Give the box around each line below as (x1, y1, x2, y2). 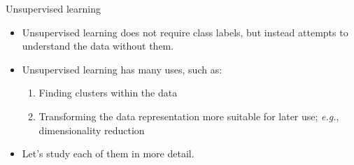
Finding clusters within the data (38, 85, 178, 100)
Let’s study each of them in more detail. (22, 146, 194, 161)
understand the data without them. (22, 38, 174, 53)
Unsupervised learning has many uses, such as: (22, 62, 222, 76)
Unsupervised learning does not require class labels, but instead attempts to (22, 24, 348, 39)
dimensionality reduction (38, 122, 145, 137)
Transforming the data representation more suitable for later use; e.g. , (38, 108, 339, 123)
